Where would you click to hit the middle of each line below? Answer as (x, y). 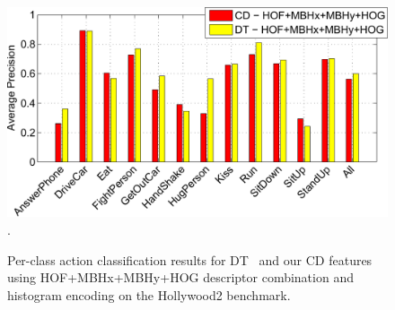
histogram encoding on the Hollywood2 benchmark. (149, 294)
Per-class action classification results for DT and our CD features (190, 259)
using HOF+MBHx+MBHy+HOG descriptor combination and (180, 277)
